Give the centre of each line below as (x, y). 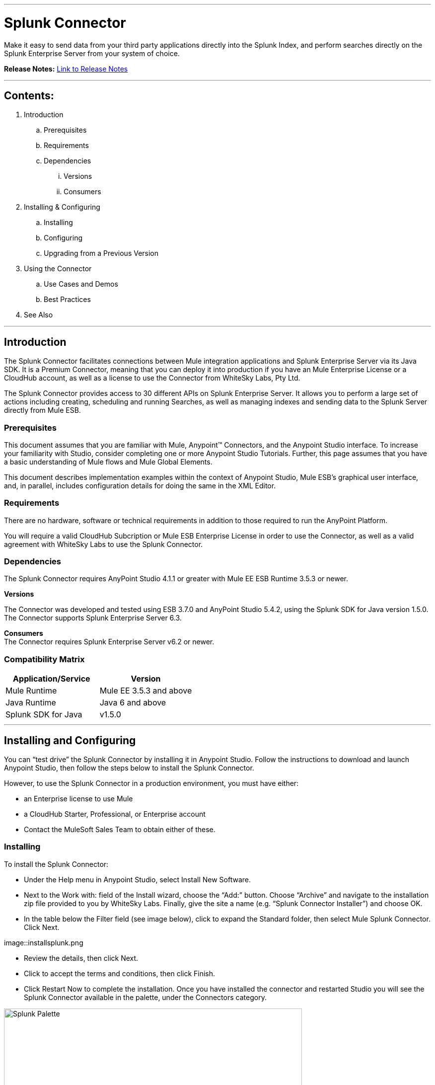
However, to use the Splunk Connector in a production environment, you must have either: (151, 783)
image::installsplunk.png (44, 942)
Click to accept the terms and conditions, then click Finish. (120, 973)
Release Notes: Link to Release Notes (66, 69)
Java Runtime (31, 703)
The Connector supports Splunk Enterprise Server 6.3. (93, 618)
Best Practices (67, 300)
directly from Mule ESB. (42, 410)
